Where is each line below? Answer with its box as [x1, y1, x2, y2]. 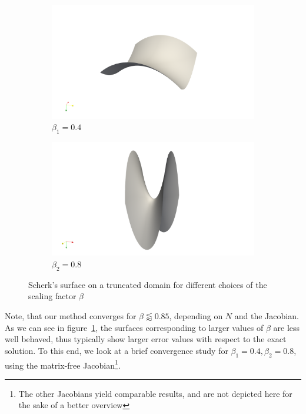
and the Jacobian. [234, 309, 299, 322]
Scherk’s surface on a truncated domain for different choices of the [28, 278, 267, 290]
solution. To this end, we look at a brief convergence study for [5, 344, 228, 356]
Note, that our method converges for [5, 309, 137, 322]
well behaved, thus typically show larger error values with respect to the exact [5, 333, 287, 345]
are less [273, 321, 300, 333]
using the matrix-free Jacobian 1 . [5, 357, 121, 371]
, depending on [169, 309, 223, 322]
